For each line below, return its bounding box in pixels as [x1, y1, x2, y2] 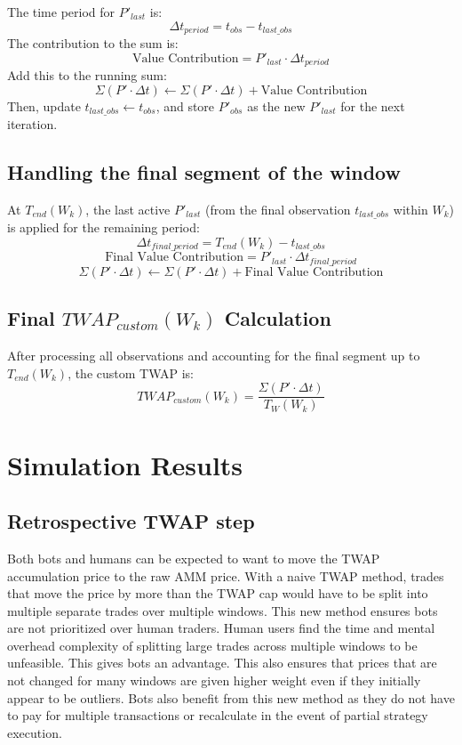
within [393, 199, 428, 218]
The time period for [7, 3, 115, 20]
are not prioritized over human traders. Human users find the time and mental [7, 619, 435, 637]
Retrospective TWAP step [7, 507, 255, 535]
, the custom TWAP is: [68, 363, 195, 382]
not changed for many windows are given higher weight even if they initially [7, 671, 421, 690]
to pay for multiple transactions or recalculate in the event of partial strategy [7, 706, 428, 725]
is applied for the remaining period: [7, 218, 200, 237]
